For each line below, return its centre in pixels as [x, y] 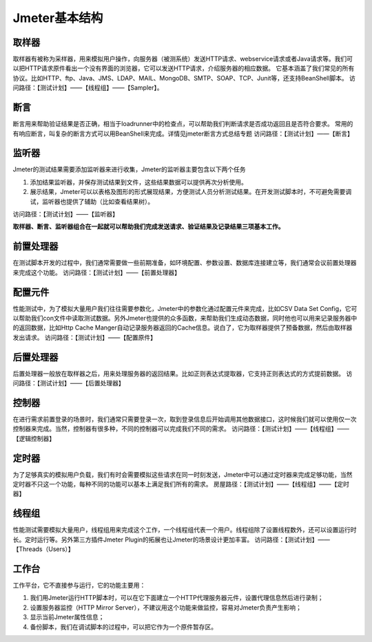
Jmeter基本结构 [58, 18]
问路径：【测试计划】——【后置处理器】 [69, 383]
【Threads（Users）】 [44, 549]
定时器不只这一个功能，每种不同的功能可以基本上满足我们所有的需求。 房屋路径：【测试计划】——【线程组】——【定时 [181, 484]
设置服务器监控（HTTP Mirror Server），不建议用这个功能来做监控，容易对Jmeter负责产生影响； [166, 607]
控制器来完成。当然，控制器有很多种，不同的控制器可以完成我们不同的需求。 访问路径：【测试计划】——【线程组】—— [181, 429]
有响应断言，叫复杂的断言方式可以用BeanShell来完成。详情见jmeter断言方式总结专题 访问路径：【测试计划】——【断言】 [183, 133]
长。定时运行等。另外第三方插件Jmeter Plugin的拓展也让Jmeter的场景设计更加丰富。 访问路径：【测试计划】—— [172, 539]
